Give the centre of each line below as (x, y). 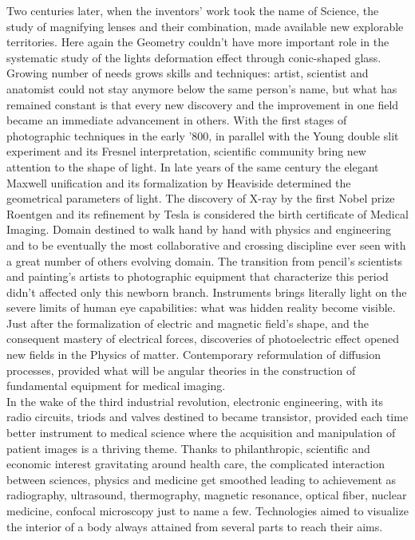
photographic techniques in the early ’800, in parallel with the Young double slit (203, 135)
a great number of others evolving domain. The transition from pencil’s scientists (205, 260)
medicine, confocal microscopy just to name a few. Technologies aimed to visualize (207, 510)
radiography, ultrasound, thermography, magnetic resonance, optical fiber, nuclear (207, 495)
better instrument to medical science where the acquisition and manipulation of (201, 433)
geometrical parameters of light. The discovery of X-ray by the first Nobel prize (201, 198)
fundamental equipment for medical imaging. (116, 386)
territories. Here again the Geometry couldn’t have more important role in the (198, 42)
